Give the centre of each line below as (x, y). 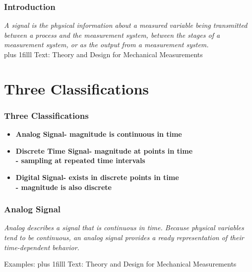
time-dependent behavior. (42, 247)
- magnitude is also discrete (63, 187)
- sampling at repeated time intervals (80, 160)
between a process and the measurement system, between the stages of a (112, 35)
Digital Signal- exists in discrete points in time (97, 177)
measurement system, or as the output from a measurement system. (106, 45)
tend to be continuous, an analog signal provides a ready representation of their (124, 237)
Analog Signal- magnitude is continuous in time (99, 134)
